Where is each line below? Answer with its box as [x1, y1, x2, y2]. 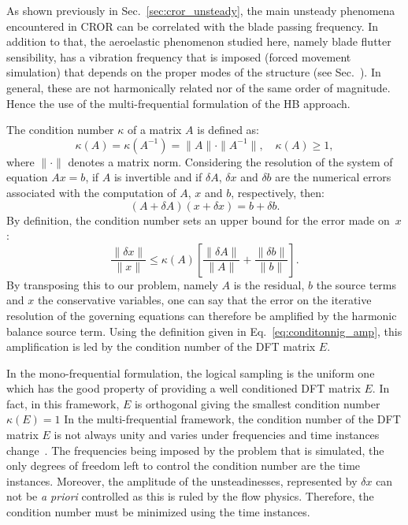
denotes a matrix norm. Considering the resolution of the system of [68, 153, 393, 169]
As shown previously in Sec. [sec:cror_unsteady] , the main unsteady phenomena [6, 2, 395, 18]
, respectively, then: [231, 184, 325, 200]
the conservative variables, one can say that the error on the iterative [37, 292, 372, 308]
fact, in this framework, [6, 395, 120, 411]
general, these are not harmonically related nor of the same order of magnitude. [6, 79, 391, 95]
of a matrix [127, 121, 182, 138]
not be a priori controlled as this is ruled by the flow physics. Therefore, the [6, 488, 374, 505]
